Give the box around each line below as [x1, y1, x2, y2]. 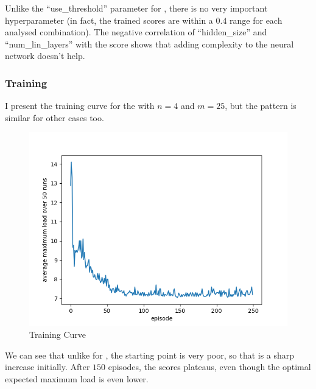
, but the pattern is [225, 99, 297, 112]
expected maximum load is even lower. [5, 372, 149, 385]
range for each [230, 13, 283, 26]
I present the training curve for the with [5, 99, 155, 112]
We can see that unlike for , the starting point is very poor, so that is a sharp [5, 348, 295, 361]
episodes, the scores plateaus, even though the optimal [108, 360, 311, 373]
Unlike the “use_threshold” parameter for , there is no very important [5, 2, 268, 14]
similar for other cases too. [5, 111, 104, 124]
